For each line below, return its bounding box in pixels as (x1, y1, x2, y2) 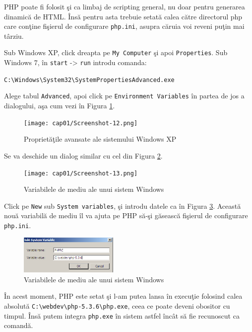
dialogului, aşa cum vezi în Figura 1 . (4, 100, 115, 111)
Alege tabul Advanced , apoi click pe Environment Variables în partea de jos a (4, 90, 245, 101)
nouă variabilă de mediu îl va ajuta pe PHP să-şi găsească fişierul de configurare (4, 210, 248, 221)
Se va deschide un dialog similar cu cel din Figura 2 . (4, 150, 163, 161)
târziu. (4, 30, 24, 41)
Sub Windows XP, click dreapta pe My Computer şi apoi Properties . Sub (4, 47, 228, 58)
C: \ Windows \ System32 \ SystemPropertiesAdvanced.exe (4, 76, 175, 83)
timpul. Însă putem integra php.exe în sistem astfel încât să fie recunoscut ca (4, 310, 240, 321)
